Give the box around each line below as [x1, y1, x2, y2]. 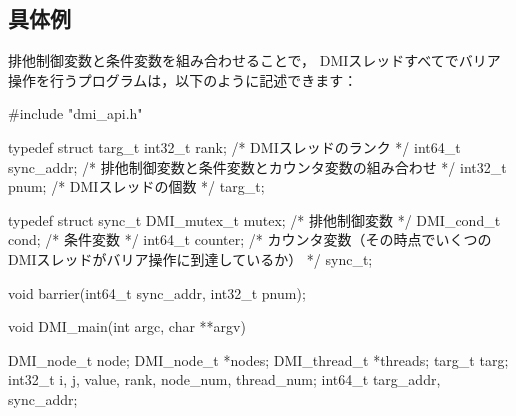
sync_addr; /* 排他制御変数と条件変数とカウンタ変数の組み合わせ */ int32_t [8, 156, 507, 177]
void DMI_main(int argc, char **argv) [8, 316, 246, 337]
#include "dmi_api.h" [8, 103, 143, 124]
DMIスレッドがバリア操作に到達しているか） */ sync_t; [8, 248, 373, 269]
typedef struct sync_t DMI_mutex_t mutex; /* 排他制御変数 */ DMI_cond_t [8, 209, 501, 230]
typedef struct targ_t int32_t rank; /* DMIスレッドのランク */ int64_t [8, 136, 461, 157]
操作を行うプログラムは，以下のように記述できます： [8, 69, 358, 90]
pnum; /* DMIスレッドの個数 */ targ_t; [8, 176, 265, 197]
